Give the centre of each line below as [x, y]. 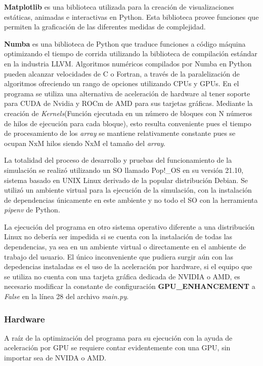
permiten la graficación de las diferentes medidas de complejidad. [105, 27]
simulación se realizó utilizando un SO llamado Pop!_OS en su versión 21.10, [124, 170]
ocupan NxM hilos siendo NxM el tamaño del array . [85, 143]
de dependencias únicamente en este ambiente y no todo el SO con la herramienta [131, 199]
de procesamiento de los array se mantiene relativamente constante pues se [120, 133]
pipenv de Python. [32, 210]
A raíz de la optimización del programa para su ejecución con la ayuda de [118, 337]
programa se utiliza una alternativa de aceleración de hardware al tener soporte [127, 93]
